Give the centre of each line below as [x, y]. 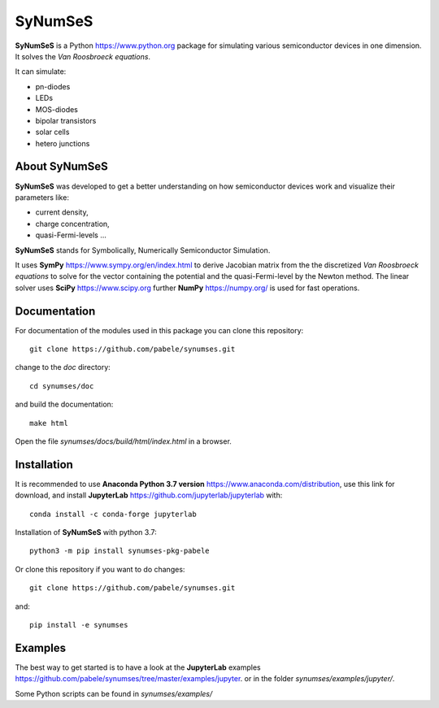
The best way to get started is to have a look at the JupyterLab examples [138, 667]
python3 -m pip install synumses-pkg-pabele [120, 551]
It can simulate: [41, 72]
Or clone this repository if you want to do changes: [100, 569]
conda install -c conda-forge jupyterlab [113, 514]
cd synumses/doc [62, 386]
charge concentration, [72, 224]
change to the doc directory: [63, 367]
